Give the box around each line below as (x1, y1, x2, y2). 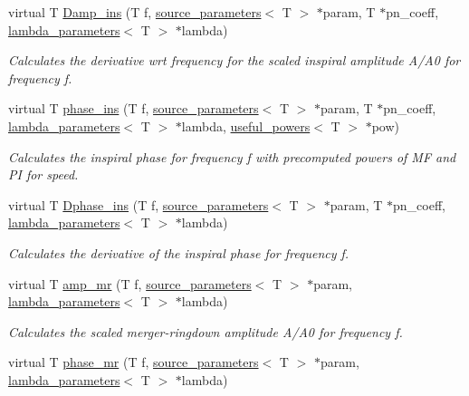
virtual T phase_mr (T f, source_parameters (8, 353, 259, 372)
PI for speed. (8, 165, 79, 184)
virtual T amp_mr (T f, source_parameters (8, 274, 252, 293)
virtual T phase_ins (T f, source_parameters (8, 99, 259, 118)
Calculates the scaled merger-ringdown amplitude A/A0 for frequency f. (8, 322, 403, 341)
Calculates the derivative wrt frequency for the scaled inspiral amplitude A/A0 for (8, 51, 461, 70)
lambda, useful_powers (181, 116, 311, 135)
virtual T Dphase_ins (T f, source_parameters (8, 195, 269, 214)
